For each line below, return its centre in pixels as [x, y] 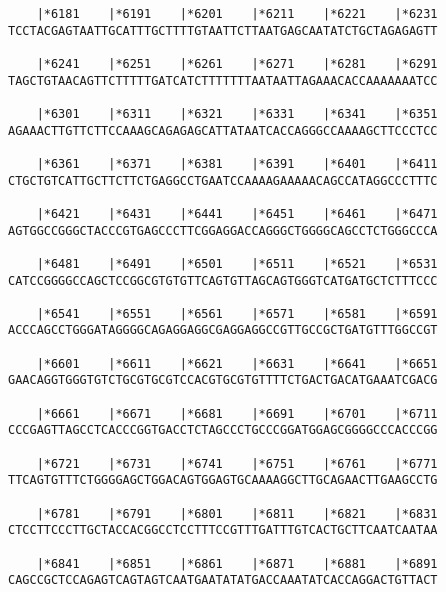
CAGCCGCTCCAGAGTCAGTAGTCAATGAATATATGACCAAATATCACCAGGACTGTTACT [223, 580]
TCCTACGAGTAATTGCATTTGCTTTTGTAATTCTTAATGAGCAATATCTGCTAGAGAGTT [223, 30]
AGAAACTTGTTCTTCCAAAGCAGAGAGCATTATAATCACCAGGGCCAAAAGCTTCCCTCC [223, 130]
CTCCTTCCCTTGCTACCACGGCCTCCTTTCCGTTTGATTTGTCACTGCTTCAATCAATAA [223, 530]
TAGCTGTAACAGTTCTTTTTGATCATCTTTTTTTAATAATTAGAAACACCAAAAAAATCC [223, 80]
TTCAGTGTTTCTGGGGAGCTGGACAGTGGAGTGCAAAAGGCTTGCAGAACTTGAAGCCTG [223, 480]
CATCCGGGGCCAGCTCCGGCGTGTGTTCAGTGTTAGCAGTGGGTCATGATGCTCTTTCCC [223, 280]
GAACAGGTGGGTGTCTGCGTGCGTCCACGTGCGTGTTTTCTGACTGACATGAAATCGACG [223, 380]
